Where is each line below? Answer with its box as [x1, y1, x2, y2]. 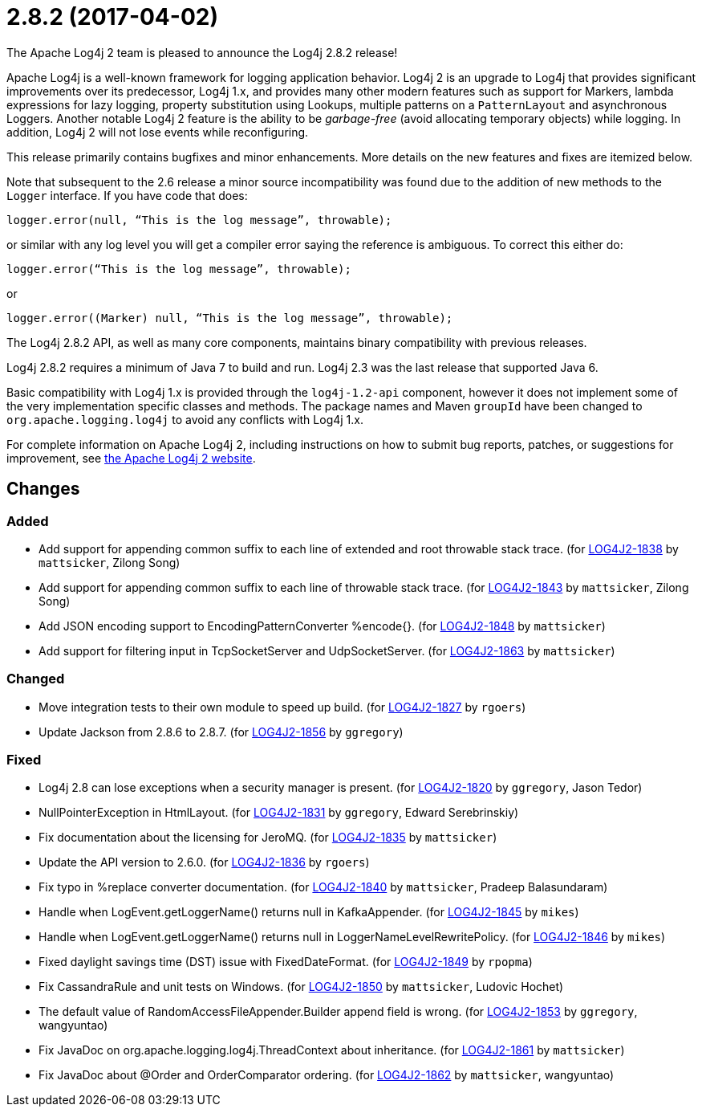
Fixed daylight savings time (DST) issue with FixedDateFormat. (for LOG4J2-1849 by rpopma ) [39, 955, 533, 969]
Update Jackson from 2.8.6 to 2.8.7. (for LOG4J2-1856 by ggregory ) [39, 724, 404, 739]
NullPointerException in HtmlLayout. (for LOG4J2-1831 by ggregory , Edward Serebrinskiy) [39, 805, 519, 820]
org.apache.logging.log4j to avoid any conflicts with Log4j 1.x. [6, 412, 363, 426]
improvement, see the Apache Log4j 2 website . [6, 450, 256, 465]
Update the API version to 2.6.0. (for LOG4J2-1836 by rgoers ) [39, 855, 370, 870]
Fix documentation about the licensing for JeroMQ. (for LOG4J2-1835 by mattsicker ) [39, 830, 497, 845]
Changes [6, 479, 80, 499]
